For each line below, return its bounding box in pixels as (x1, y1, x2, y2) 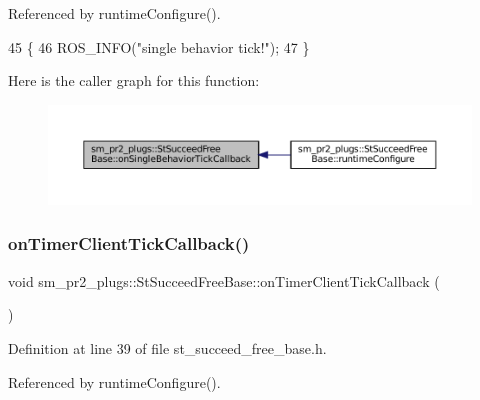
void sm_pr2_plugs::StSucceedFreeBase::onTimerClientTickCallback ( (8, 270, 440, 291)
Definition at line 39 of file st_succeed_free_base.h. (8, 337, 327, 358)
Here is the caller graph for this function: (8, 70, 260, 91)
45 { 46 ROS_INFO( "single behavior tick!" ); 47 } (8, 36, 310, 57)
